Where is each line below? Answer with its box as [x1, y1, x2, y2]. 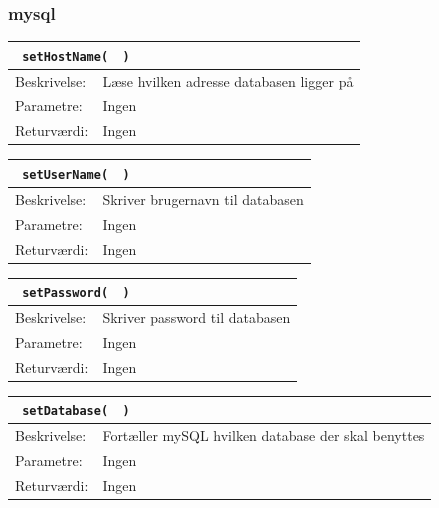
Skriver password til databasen [102, 307, 291, 327]
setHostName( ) [22, 49, 130, 64]
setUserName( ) [22, 167, 130, 182]
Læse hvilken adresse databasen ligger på [102, 70, 354, 91]
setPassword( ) [22, 286, 130, 301]
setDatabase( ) [22, 404, 130, 419]
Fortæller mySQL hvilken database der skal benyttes [102, 425, 425, 446]
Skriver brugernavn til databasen [102, 188, 304, 209]
